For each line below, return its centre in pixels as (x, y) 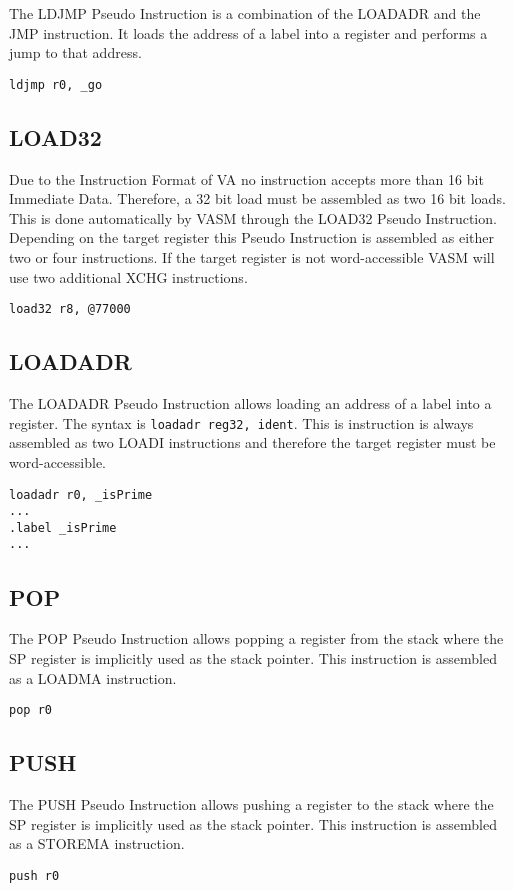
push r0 (34, 875)
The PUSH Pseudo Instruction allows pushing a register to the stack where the (251, 803)
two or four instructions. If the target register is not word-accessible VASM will (252, 257)
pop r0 (30, 710)
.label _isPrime (63, 527)
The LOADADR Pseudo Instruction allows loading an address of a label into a (250, 403)
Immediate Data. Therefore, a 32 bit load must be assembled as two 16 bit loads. (257, 198)
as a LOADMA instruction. (93, 677)
